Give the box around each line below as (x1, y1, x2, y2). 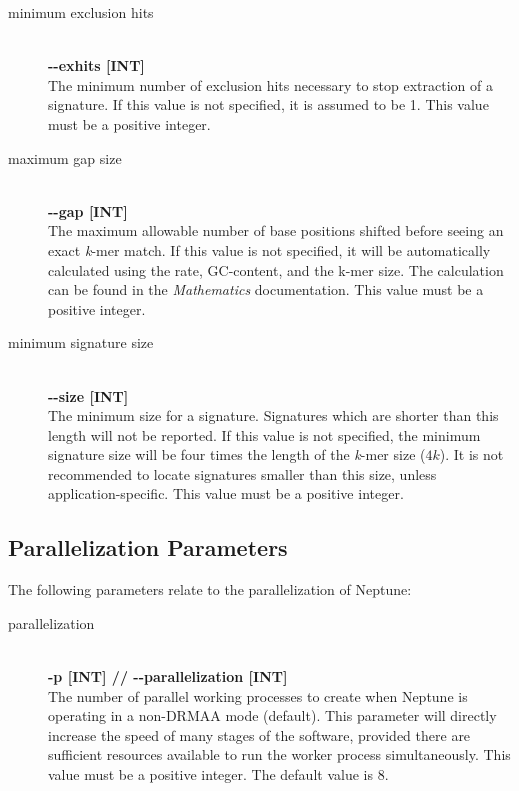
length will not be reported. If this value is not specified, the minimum (48, 424, 481, 445)
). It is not (439, 444, 504, 465)
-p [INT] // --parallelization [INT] (48, 666, 288, 687)
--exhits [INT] (48, 55, 145, 76)
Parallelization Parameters (8, 532, 288, 563)
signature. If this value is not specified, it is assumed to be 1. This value (48, 94, 489, 115)
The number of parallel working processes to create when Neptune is (48, 685, 468, 706)
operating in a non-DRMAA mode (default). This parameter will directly (48, 705, 497, 726)
